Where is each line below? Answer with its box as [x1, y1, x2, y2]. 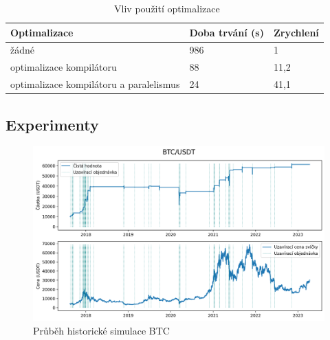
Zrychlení [273, 25, 319, 39]
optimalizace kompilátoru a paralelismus [10, 77, 180, 91]
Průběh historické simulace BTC [33, 323, 170, 337]
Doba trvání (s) [189, 25, 264, 39]
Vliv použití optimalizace [114, 1, 220, 15]
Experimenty [5, 113, 99, 135]
